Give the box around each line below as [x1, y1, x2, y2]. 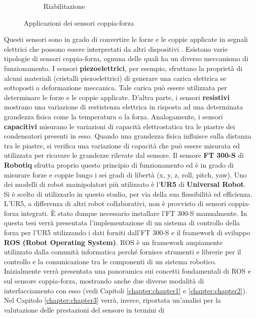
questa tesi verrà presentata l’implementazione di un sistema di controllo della [4, 217, 240, 228]
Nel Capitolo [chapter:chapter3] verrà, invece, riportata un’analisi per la [4, 295, 221, 305]
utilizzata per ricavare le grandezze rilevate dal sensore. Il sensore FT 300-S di [4, 150, 244, 160]
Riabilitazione [43, 1, 85, 11]
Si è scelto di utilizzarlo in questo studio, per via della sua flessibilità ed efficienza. [4, 188, 253, 199]
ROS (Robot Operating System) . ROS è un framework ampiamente [4, 237, 223, 247]
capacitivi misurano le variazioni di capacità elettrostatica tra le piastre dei [4, 121, 235, 131]
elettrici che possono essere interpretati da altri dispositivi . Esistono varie [4, 43, 228, 54]
